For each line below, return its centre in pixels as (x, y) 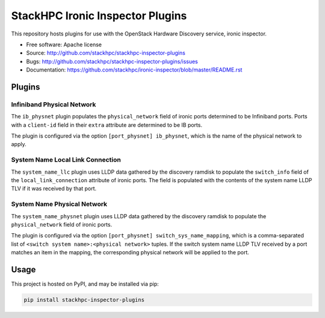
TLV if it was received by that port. (54, 189)
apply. (19, 144)
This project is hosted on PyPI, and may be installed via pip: (85, 284)
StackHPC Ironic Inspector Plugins (99, 16)
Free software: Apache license (64, 44)
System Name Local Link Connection (66, 160)
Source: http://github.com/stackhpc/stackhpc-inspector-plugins (106, 53)
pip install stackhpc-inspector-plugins (84, 300)
